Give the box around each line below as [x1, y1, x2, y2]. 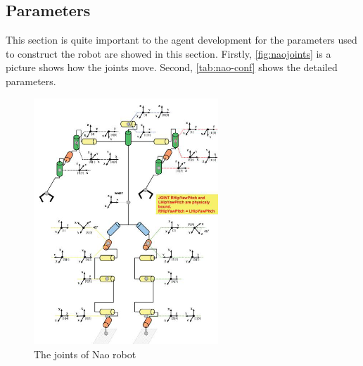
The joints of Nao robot [34, 346, 136, 361]
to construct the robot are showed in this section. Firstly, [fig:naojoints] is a [6, 46, 331, 61]
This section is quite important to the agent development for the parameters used [6, 32, 357, 47]
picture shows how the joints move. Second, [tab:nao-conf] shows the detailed [6, 60, 338, 75]
